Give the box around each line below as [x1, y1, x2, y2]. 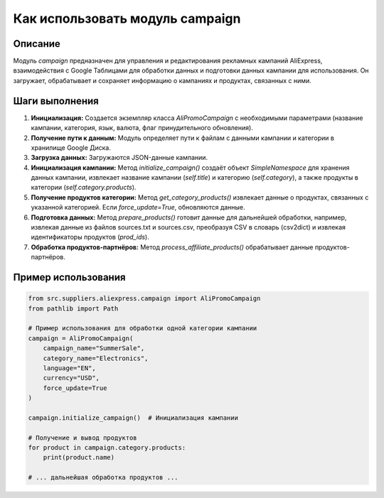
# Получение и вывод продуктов [28, 433, 138, 442]
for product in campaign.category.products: [28, 444, 186, 452]
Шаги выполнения [13, 94, 99, 107]
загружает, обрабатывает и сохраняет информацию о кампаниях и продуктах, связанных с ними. [13, 76, 312, 85]
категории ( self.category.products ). [31, 183, 137, 192]
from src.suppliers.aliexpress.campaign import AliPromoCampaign [28, 295, 261, 303]
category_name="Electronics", [43, 354, 149, 362]
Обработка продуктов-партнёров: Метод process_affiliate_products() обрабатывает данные [31, 242, 314, 251]
